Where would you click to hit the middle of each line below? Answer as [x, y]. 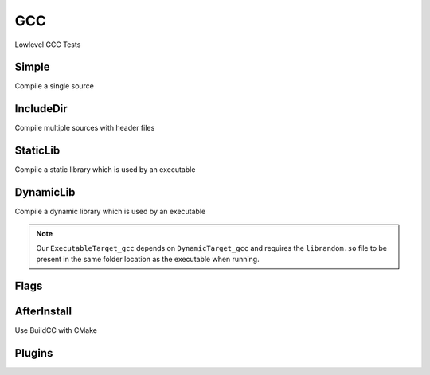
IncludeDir [41, 109]
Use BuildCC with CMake [56, 330]
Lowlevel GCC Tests [48, 45]
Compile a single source [55, 86]
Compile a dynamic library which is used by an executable [110, 212]
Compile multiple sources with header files [85, 128]
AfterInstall [43, 312]
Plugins [34, 353]
